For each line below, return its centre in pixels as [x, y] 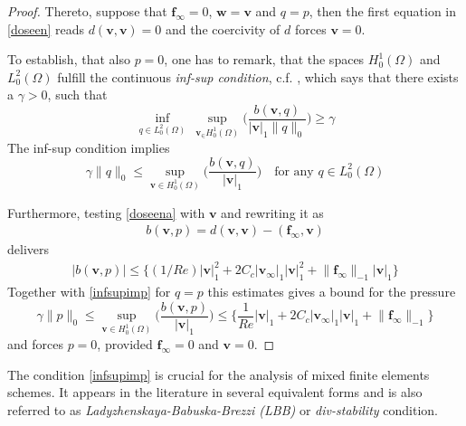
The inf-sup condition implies [89, 147]
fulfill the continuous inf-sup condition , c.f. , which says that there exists [258, 76]
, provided [125, 343]
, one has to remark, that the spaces [264, 59]
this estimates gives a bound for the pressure [332, 292]
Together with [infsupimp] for [89, 292]
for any [294, 171]
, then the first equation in [383, 11]
